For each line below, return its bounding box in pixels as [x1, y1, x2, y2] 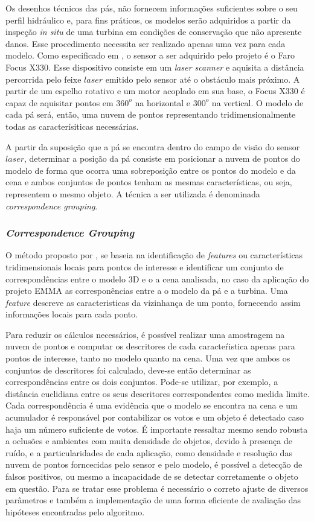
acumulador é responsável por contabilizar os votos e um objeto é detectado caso [5, 411, 304, 424]
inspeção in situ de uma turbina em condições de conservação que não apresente [5, 25, 302, 38]
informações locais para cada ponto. [5, 308, 138, 320]
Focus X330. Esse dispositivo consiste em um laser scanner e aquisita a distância [5, 60, 304, 73]
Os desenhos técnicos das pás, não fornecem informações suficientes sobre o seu [5, 2, 298, 14]
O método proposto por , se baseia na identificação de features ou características [5, 249, 303, 261]
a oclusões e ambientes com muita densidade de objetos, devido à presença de [5, 434, 292, 447]
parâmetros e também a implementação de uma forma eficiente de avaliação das [5, 494, 301, 506]
